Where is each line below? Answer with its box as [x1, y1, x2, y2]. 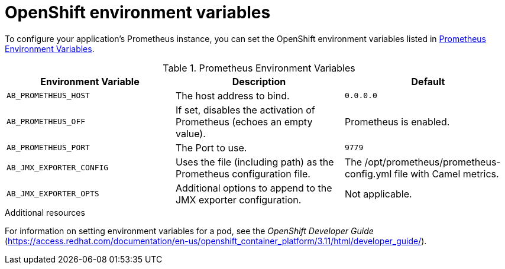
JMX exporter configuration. [175, 193, 302, 206]
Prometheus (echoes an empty [175, 115, 313, 128]
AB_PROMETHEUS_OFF [7, 117, 86, 127]
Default [411, 75, 445, 87]
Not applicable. [344, 187, 412, 200]
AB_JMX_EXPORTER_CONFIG [7, 163, 109, 173]
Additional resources [5, 207, 85, 218]
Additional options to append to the [175, 182, 332, 194]
